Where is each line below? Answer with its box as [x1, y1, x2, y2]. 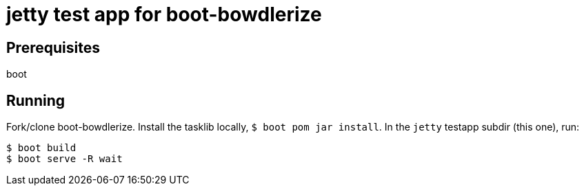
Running [6, 91, 66, 109]
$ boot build [6, 142, 77, 154]
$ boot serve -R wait [6, 153, 123, 165]
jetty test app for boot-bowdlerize [6, 3, 322, 26]
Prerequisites [6, 38, 100, 56]
